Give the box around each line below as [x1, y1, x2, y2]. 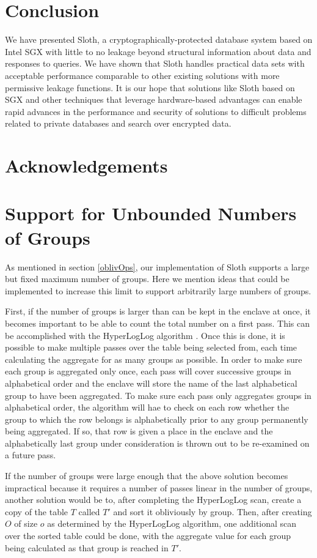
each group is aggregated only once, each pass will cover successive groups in [5, 365, 291, 378]
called [78, 505, 100, 518]
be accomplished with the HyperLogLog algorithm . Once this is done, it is [5, 329, 285, 341]
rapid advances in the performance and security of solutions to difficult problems [5, 105, 307, 117]
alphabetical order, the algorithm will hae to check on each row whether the [5, 401, 290, 414]
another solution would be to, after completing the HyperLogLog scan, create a [5, 493, 302, 506]
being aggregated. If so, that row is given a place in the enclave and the [5, 425, 273, 437]
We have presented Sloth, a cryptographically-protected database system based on [5, 33, 313, 46]
